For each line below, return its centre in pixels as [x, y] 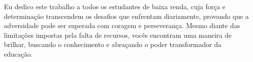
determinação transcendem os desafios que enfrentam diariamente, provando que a [126, 16]
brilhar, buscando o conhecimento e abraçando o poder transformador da [113, 44]
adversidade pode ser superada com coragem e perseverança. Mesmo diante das [122, 25]
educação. [18, 54]
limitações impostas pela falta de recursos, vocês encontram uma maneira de [118, 35]
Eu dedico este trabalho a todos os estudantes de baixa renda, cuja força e [115, 6]
